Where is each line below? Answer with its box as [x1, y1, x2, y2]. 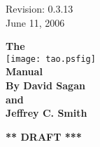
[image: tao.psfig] [6, 53, 96, 64]
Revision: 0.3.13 [6, 1, 73, 15]
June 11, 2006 [6, 15, 65, 30]
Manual [6, 64, 43, 79]
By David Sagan [6, 78, 85, 93]
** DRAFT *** [6, 129, 82, 143]
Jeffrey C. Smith [6, 106, 87, 120]
